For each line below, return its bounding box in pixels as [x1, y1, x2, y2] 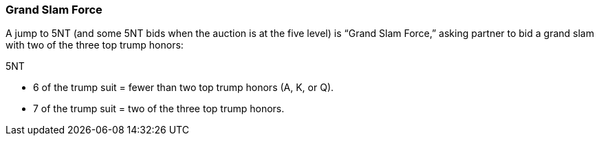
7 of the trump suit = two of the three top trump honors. [33, 103, 285, 115]
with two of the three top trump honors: [6, 39, 184, 51]
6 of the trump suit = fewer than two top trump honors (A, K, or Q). [33, 81, 334, 94]
